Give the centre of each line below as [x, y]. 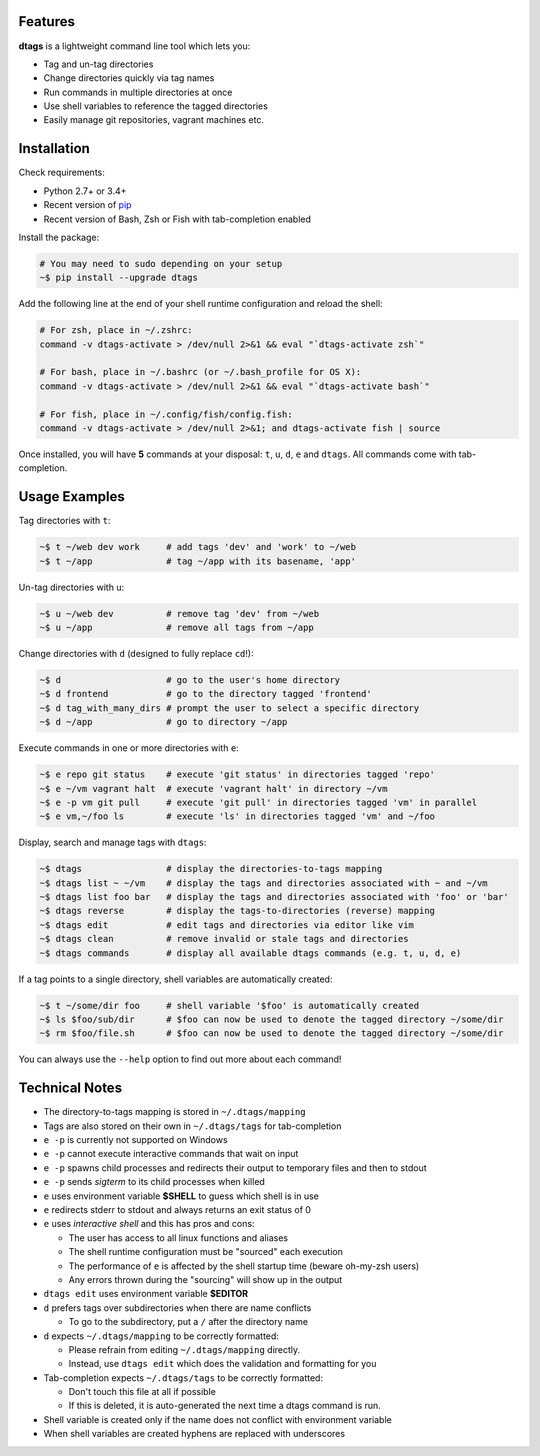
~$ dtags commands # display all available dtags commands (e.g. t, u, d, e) [250, 953]
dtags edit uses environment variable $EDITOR [146, 1294]
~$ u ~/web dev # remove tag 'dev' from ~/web [179, 613]
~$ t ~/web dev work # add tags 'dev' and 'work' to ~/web [198, 547]
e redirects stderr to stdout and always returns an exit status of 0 [177, 1209]
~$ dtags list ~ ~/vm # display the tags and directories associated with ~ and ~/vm [264, 883]
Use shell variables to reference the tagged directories [156, 106]
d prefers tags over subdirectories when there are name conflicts [177, 1307]
